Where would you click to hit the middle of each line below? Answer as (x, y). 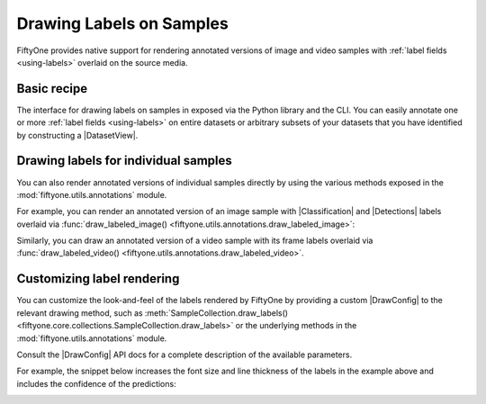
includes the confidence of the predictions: (96, 383)
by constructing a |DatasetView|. (77, 135)
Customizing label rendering (98, 279)
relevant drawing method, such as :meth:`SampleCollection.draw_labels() (152, 313)
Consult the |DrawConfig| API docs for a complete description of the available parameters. (184, 355)
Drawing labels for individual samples (125, 161)
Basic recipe (52, 89)
